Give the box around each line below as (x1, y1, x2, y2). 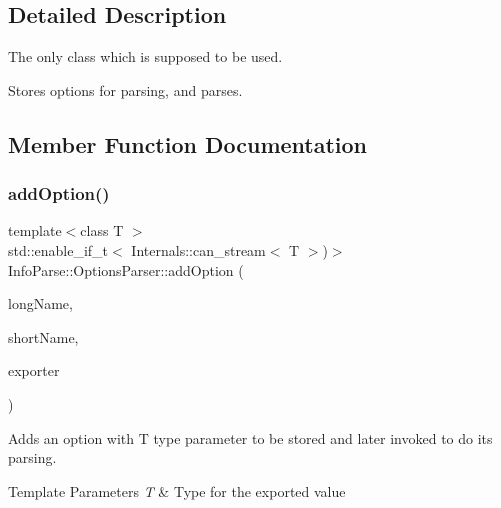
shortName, (8, 326, 79, 347)
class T (80, 220, 124, 241)
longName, (8, 293, 73, 314)
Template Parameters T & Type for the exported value (8, 480, 346, 501)
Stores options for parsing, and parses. (8, 79, 243, 100)
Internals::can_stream (131, 239, 266, 260)
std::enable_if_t (8, 239, 109, 260)
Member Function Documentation (8, 128, 368, 159)
